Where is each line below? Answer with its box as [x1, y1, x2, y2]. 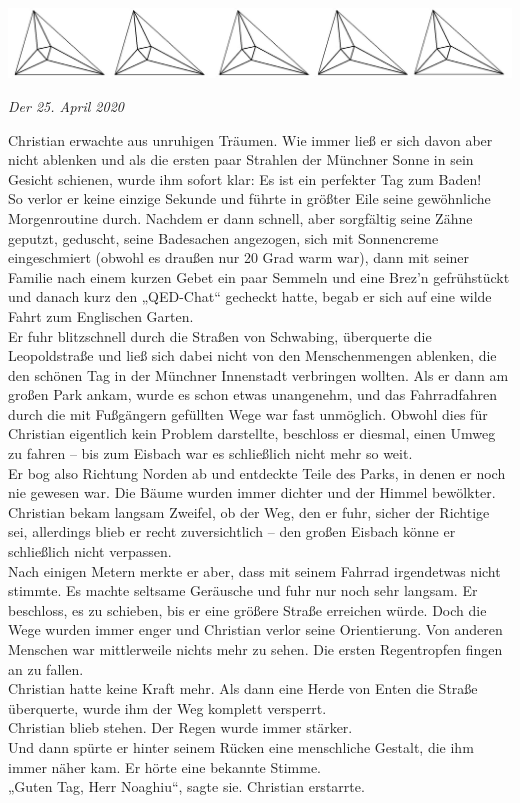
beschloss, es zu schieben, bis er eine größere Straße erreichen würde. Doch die [8, 599, 487, 620]
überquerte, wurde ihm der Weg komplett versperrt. [8, 697, 327, 718]
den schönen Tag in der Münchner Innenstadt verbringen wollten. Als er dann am [8, 364, 509, 385]
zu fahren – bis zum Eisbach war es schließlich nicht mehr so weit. [8, 443, 413, 464]
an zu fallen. [8, 658, 84, 679]
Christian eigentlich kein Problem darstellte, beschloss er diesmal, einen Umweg [8, 423, 496, 444]
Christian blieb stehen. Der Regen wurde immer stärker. [8, 717, 353, 738]
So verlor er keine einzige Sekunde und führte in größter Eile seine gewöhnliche [8, 188, 491, 209]
